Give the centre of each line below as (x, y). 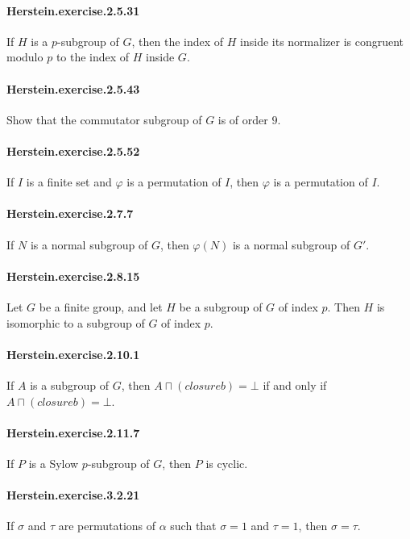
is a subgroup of (69, 384)
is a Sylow (54, 463)
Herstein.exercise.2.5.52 (73, 150)
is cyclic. (227, 463)
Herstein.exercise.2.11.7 (73, 432)
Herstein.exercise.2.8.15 (73, 276)
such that (193, 526)
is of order (243, 119)
